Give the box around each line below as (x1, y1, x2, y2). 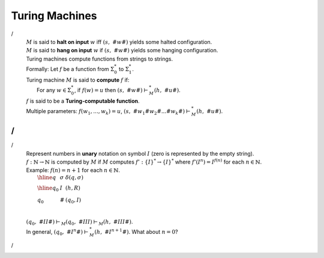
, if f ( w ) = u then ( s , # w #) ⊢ (74, 86, 148, 93)
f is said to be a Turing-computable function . (26, 97, 140, 105)
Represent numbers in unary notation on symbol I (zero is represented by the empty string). (26, 150, 254, 157)
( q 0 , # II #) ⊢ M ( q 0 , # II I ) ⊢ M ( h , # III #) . (26, 218, 133, 227)
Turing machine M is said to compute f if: (26, 76, 130, 84)
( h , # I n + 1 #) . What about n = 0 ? (94, 227, 178, 235)
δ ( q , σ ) (65, 174, 84, 180)
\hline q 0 (37, 184, 59, 192)
